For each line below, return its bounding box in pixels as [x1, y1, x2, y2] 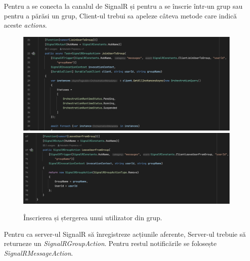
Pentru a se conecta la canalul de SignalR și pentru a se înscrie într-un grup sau [4, 1, 243, 11]
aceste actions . [4, 20, 47, 30]
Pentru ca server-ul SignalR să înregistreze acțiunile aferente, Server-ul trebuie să [4, 228, 246, 239]
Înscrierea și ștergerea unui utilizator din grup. [23, 212, 162, 222]
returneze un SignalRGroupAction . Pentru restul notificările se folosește [4, 238, 217, 248]
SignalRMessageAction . [4, 247, 73, 258]
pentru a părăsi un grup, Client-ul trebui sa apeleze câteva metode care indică [4, 10, 237, 20]
